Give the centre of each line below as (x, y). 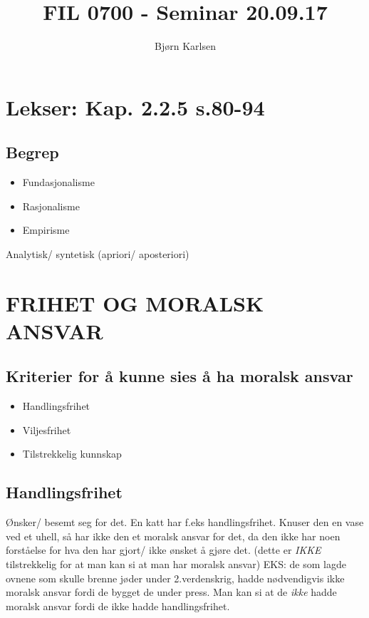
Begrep (32, 152)
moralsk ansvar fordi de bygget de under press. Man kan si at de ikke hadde (171, 592)
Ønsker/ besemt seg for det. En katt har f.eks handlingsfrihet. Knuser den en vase (185, 522)
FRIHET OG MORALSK (135, 303)
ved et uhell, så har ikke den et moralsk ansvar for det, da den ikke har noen (173, 536)
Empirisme (46, 230)
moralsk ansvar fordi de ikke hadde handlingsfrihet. (118, 606)
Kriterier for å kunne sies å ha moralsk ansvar (180, 376)
